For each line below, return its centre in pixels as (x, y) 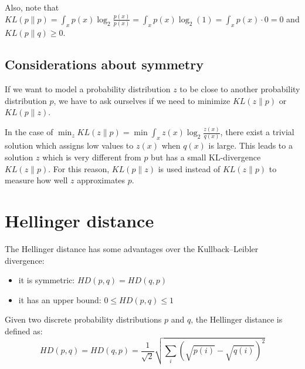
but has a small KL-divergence (206, 157)
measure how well (36, 180)
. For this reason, (79, 168)
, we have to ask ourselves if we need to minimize (142, 100)
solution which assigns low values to (69, 145)
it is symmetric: (47, 280)
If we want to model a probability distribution (88, 89)
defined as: (24, 331)
